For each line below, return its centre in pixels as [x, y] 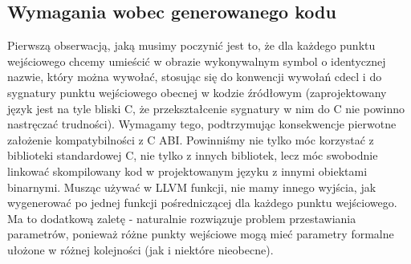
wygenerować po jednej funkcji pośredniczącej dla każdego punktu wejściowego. [202, 203]
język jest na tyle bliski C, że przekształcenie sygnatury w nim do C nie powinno [206, 108]
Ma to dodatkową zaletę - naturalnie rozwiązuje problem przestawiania [182, 218]
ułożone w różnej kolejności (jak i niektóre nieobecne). [140, 249]
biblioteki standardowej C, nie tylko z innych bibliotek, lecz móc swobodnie [193, 155]
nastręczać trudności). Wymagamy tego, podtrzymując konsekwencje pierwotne [202, 124]
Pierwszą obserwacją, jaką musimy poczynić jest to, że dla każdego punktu [191, 45]
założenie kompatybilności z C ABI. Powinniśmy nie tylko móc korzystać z [191, 139]
